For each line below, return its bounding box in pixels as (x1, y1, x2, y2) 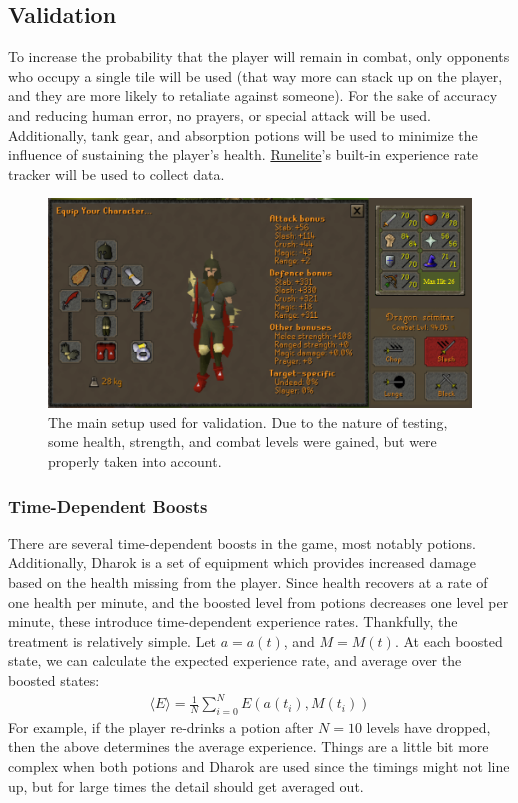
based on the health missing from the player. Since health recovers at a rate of (8, 572, 488, 592)
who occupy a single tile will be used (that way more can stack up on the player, (8, 65, 503, 86)
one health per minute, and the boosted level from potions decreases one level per (8, 591, 509, 612)
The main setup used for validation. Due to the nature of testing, (48, 411, 448, 432)
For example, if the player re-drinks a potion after (8, 716, 314, 737)
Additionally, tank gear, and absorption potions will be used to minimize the (8, 124, 478, 145)
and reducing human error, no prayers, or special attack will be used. (8, 104, 431, 125)
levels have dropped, (366, 716, 491, 737)
